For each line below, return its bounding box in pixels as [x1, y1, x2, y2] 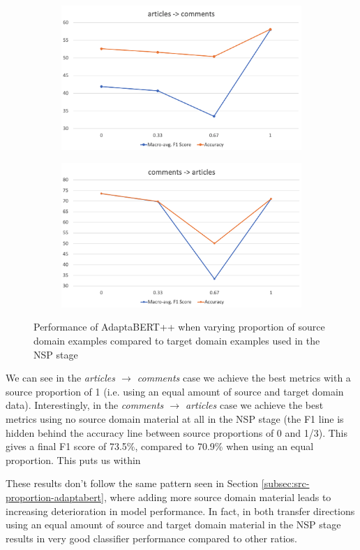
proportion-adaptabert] [6, 489, 104, 504]
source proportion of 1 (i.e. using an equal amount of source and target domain [6, 384, 344, 398]
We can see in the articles [6, 370, 116, 385]
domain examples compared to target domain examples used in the [33, 333, 320, 347]
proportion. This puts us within [6, 452, 141, 467]
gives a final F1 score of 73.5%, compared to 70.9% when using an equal [6, 439, 314, 454]
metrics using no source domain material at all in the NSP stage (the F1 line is [6, 411, 344, 426]
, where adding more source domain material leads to [103, 489, 331, 504]
